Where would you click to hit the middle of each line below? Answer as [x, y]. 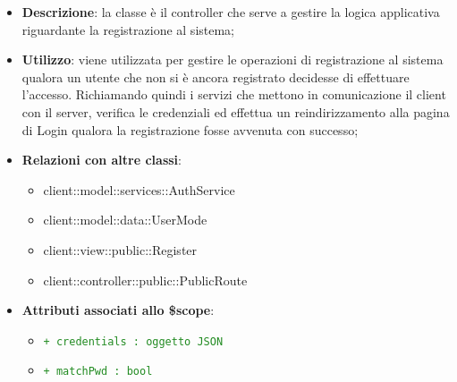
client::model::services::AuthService [139, 189]
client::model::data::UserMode [125, 220]
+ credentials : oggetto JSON [133, 341]
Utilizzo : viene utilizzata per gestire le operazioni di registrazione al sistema [233, 59]
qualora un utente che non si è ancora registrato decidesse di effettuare [216, 76]
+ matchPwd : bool [98, 372]
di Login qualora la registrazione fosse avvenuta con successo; [190, 129]
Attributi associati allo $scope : [118, 310]
